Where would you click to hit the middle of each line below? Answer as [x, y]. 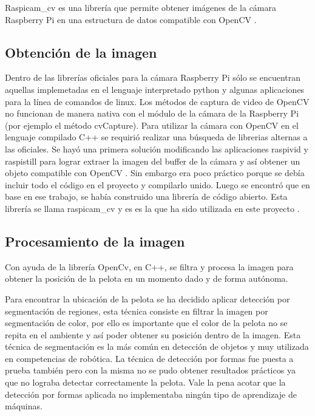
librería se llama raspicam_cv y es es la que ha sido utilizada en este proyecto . [152, 208]
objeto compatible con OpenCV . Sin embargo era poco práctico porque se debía [155, 173]
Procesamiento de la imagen [95, 241]
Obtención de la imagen [81, 52]
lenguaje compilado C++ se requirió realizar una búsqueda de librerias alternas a [156, 137]
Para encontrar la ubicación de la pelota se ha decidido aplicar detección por [147, 298]
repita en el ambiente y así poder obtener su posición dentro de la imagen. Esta [153, 334]
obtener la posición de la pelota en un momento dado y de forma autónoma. [147, 278]
